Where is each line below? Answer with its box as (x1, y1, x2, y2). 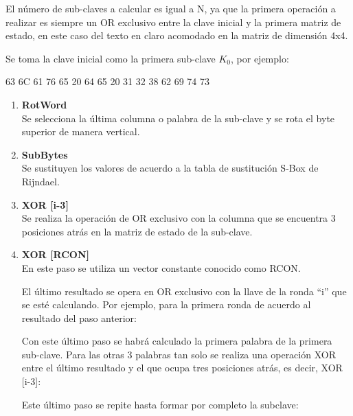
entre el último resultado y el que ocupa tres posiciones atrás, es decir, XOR (21, 360, 343, 375)
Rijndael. (21, 174, 60, 188)
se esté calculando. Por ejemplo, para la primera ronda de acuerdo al (21, 297, 311, 312)
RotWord (21, 97, 67, 111)
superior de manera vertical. (21, 124, 140, 139)
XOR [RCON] (21, 247, 89, 262)
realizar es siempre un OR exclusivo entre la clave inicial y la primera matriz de (5, 14, 341, 29)
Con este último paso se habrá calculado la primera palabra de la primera (21, 334, 332, 348)
